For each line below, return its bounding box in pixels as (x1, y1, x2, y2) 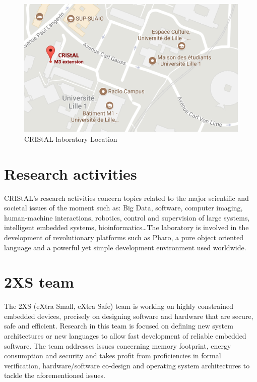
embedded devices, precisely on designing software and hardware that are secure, (4, 310, 253, 321)
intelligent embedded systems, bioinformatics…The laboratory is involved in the (4, 222, 249, 233)
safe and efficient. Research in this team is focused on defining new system (4, 320, 233, 331)
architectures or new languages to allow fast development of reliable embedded (4, 331, 246, 341)
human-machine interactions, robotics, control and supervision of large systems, (4, 212, 250, 223)
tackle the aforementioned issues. (4, 370, 105, 380)
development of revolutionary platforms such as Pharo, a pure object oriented (4, 232, 244, 242)
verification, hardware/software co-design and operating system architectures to (4, 360, 250, 370)
